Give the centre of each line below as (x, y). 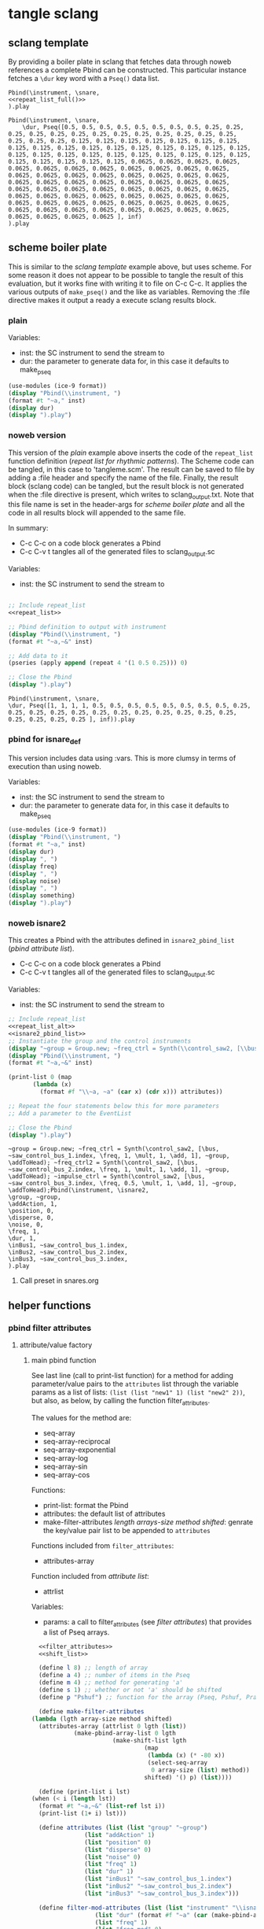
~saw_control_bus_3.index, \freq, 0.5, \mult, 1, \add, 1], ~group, (123, 1184)
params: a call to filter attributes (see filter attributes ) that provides (147, 1622)
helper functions (50, 1305)
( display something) (42, 896)
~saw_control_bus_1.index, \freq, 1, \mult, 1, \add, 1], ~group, (119, 1156)
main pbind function (64, 1360)
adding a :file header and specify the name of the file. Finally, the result (123, 478)
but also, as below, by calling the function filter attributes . (121, 1402)
